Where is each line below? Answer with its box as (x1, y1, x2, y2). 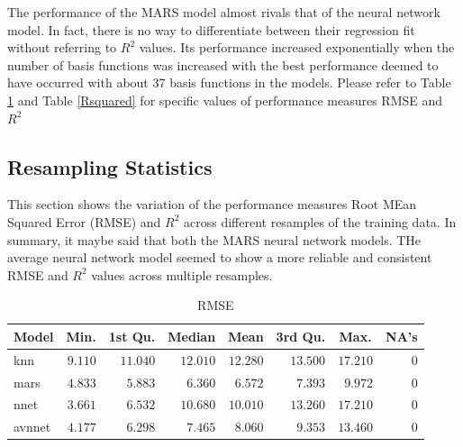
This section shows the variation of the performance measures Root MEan (7, 195, 417, 214)
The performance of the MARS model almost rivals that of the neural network (7, 3, 440, 21)
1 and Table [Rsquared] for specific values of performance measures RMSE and (7, 90, 443, 109)
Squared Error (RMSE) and (7, 212, 161, 231)
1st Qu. (108, 326, 156, 345)
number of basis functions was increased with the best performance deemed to (7, 55, 439, 74)
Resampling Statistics (7, 152, 213, 180)
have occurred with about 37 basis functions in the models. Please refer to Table (7, 73, 451, 92)
